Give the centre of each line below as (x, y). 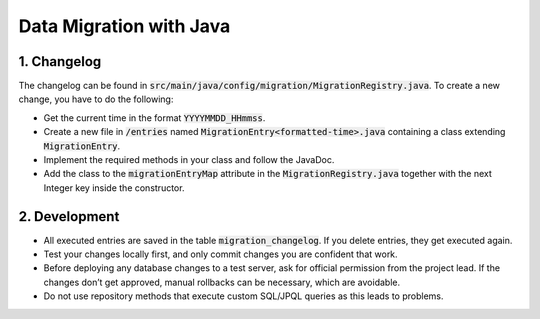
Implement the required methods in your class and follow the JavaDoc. (189, 160)
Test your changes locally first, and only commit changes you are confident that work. (221, 254)
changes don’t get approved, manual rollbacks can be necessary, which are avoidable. (221, 282)
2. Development (69, 216)
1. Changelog (60, 61)
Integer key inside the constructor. (114, 187)
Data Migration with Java (124, 26)
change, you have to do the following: (96, 99)
